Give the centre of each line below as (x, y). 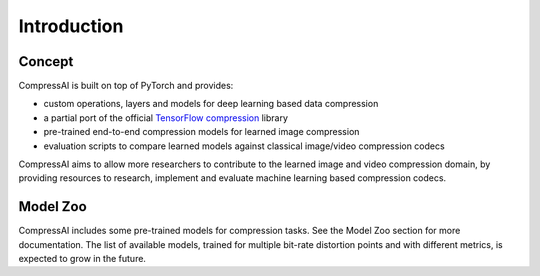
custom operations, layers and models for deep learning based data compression (211, 104)
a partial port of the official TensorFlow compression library (166, 117)
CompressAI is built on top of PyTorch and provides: (126, 86)
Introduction (71, 26)
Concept (46, 61)
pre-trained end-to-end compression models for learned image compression (201, 132)
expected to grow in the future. (82, 259)
